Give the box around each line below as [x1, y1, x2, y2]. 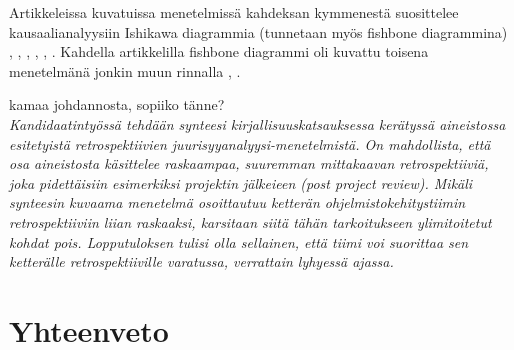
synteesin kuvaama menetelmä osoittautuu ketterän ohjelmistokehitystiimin [9, 192, 466, 213]
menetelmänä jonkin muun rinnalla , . [9, 60, 241, 81]
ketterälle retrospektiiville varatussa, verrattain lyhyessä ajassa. [9, 251, 394, 272]
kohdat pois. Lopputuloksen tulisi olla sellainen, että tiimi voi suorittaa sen [9, 231, 469, 252]
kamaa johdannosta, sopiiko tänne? [9, 94, 225, 115]
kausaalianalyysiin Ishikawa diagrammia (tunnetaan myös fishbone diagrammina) [9, 21, 508, 42]
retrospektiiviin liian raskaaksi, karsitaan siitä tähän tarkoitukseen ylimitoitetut [9, 211, 492, 232]
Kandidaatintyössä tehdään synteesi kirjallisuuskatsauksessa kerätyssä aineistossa [9, 113, 506, 134]
